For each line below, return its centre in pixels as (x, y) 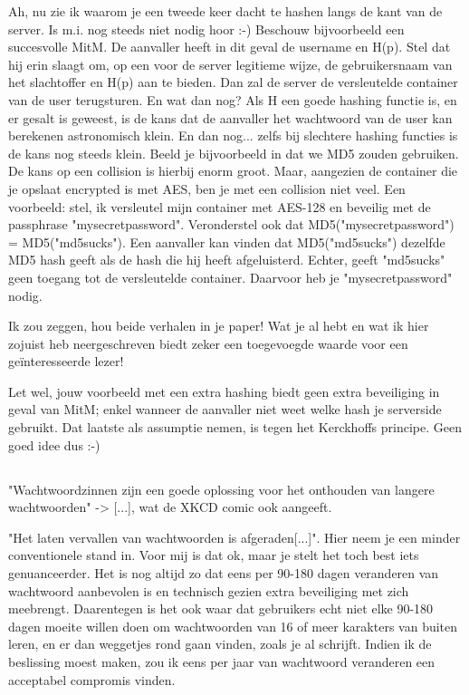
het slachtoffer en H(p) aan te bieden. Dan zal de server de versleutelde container (233, 82)
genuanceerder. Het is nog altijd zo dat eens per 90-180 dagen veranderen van (224, 573)
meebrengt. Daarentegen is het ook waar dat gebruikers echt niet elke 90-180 (221, 608)
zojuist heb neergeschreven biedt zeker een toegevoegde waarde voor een (208, 343)
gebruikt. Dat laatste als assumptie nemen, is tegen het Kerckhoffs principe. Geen (235, 427)
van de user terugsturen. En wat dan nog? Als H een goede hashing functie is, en (233, 99)
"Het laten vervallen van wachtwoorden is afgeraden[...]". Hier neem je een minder (234, 537)
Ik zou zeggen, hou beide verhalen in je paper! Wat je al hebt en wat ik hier (219, 326)
